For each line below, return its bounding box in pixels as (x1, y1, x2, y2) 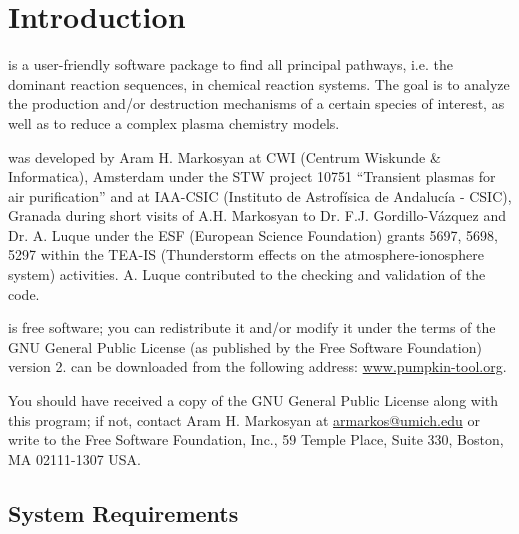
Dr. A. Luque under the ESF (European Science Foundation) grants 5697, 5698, (8, 224, 498, 245)
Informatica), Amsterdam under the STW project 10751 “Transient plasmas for (8, 166, 496, 187)
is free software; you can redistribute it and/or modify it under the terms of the (8, 317, 496, 338)
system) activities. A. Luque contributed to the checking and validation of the (8, 264, 486, 285)
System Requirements (8, 497, 239, 528)
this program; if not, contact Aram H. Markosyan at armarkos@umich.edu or (8, 409, 480, 430)
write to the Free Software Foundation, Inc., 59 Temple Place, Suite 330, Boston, (8, 429, 504, 450)
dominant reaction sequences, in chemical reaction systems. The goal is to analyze (8, 73, 510, 94)
